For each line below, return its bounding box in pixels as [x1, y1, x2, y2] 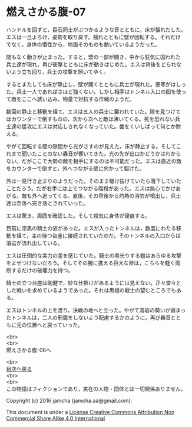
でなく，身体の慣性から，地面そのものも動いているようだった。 [6, 41, 161, 48]
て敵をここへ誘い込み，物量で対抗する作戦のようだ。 [6, 95, 135, 102]
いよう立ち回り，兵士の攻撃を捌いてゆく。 [6, 68, 109, 75]
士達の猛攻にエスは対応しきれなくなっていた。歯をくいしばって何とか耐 [6, 122, 181, 130]
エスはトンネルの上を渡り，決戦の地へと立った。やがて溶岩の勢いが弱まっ [6, 307, 186, 314]
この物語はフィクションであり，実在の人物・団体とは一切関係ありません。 [6, 385, 187, 392]
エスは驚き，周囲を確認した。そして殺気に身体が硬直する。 [6, 212, 151, 219]
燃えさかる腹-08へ [6, 346, 51, 353]
